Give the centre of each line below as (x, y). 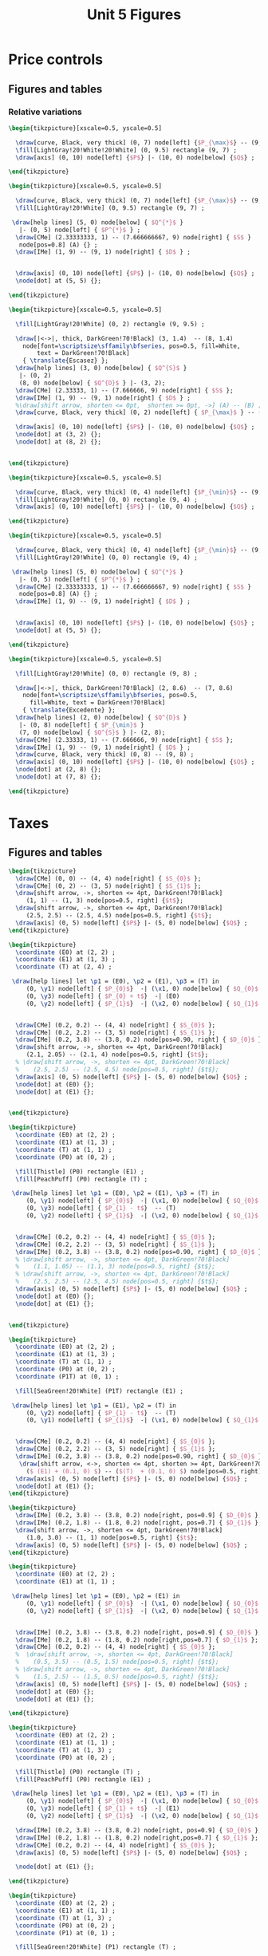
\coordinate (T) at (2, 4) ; (64, 967)
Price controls (56, 59)
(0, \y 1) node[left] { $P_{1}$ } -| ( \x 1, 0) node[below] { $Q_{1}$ (142, 1420)
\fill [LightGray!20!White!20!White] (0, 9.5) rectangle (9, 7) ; (126, 150)
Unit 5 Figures (134, 15)
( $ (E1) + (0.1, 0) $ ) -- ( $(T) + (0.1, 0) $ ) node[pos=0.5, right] (144, 1471)
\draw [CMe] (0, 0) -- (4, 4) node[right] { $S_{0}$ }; (108, 878)
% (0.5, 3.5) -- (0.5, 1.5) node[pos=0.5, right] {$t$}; (117, 1662)
